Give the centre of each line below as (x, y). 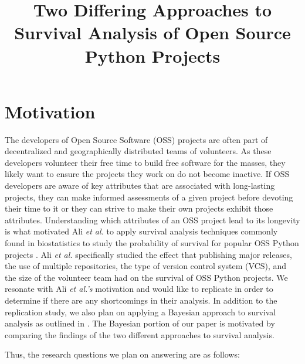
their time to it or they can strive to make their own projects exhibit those (139, 208)
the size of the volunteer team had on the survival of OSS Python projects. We (146, 277)
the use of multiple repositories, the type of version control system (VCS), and (146, 266)
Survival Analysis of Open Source (152, 33)
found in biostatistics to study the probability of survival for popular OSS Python (152, 243)
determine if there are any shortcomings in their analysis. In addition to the (141, 300)
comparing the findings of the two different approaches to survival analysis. (140, 334)
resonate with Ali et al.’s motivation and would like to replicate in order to (139, 289)
